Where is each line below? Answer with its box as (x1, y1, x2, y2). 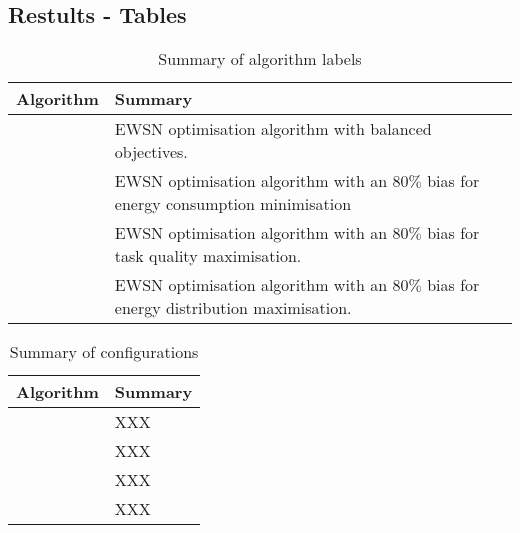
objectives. (114, 140, 188, 164)
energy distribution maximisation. (114, 296, 352, 320)
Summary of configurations (9, 340, 199, 364)
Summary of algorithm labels (158, 47, 362, 71)
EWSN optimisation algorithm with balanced (114, 117, 432, 141)
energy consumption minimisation (114, 192, 352, 216)
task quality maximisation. (114, 244, 302, 268)
